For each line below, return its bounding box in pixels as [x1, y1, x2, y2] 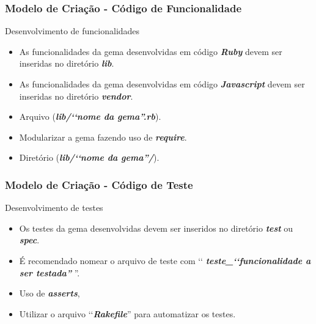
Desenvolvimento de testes [5, 201, 103, 214]
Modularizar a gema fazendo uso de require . [19, 130, 187, 143]
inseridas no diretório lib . [19, 57, 114, 70]
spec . [19, 234, 40, 246]
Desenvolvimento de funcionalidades [5, 24, 140, 37]
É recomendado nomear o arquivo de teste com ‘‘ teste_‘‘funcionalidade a [19, 254, 311, 267]
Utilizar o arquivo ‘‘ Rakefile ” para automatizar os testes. [19, 307, 236, 320]
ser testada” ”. [19, 266, 80, 279]
